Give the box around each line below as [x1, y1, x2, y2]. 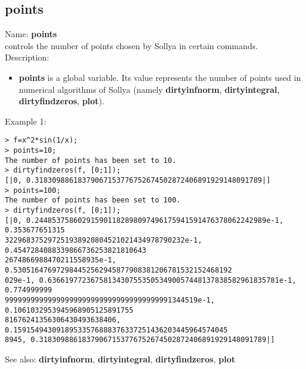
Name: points [5, 28, 57, 40]
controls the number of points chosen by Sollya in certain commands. [5, 39, 258, 52]
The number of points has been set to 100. [5, 196, 181, 205]
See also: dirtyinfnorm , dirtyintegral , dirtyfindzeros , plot [5, 353, 235, 365]
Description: [5, 51, 49, 63]
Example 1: [5, 114, 47, 127]
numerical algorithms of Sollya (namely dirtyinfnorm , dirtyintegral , [19, 83, 280, 95]
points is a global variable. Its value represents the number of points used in [19, 71, 301, 83]
